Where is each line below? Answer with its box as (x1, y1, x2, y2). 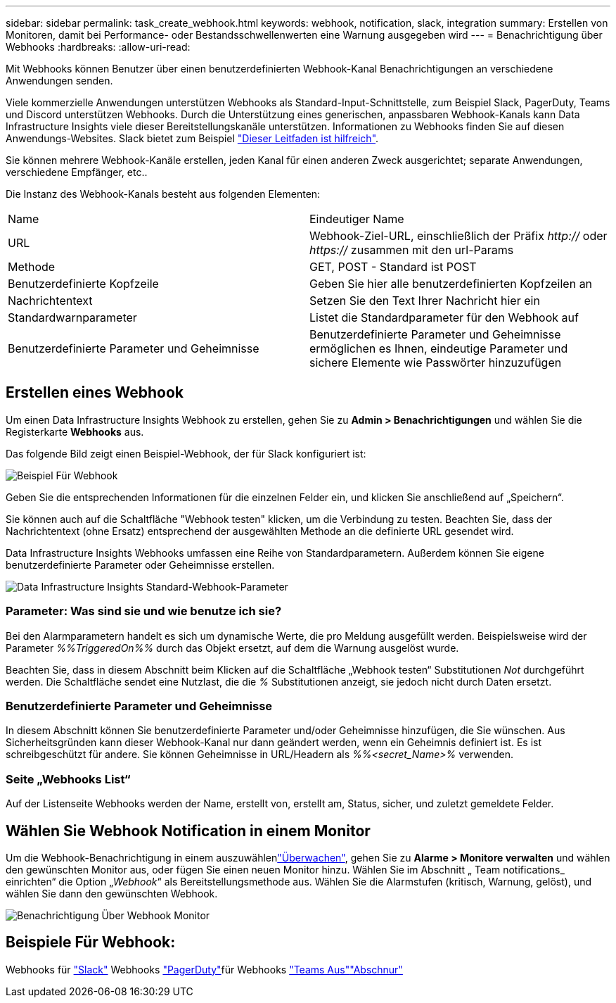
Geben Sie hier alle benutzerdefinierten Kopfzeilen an (309, 277, 593, 291)
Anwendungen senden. (6, 75, 113, 87)
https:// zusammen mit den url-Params (309, 243, 514, 257)
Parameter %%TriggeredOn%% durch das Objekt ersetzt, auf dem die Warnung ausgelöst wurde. (6, 641, 459, 654)
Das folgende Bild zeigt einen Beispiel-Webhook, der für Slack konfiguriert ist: (6, 447, 366, 460)
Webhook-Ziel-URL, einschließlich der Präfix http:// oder (309, 229, 608, 243)
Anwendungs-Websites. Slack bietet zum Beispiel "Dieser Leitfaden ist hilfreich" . (6, 132, 379, 144)
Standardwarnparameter (8, 310, 137, 324)
